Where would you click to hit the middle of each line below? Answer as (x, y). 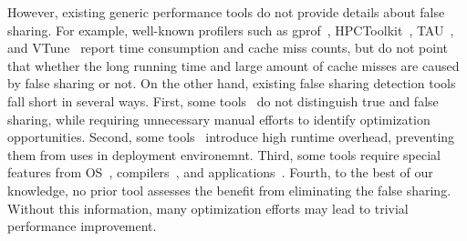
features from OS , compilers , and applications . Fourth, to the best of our (220, 172)
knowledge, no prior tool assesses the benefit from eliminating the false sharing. (229, 190)
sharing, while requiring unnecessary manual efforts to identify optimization (219, 119)
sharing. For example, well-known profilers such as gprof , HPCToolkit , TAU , (231, 30)
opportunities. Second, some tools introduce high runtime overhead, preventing (231, 137)
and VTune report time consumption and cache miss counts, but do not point (228, 48)
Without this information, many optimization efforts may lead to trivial (208, 208)
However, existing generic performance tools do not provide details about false (226, 12)
